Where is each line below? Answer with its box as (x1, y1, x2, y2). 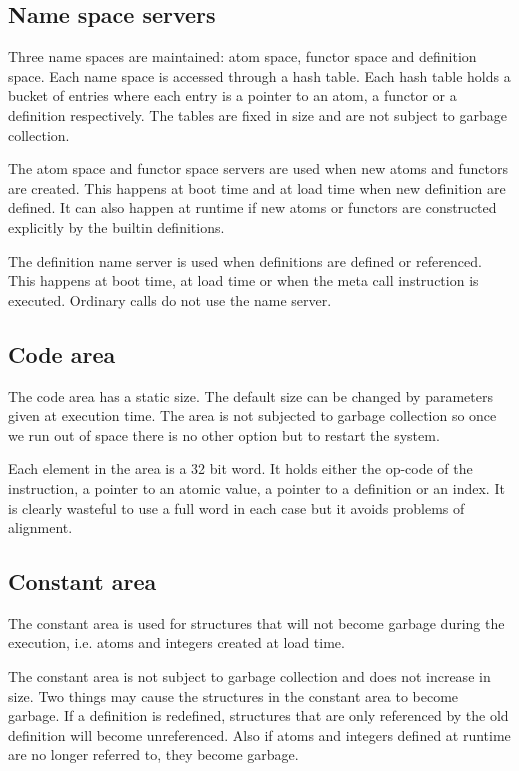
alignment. (8, 517, 73, 538)
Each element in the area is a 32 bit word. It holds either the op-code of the (8, 458, 473, 479)
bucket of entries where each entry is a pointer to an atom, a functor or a (8, 85, 457, 106)
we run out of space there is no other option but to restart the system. (8, 424, 440, 445)
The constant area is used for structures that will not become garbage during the (8, 612, 505, 633)
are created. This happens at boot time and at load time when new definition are (8, 177, 506, 198)
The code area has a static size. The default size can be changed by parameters (8, 385, 493, 406)
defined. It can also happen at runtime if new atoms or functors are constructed (8, 197, 497, 218)
